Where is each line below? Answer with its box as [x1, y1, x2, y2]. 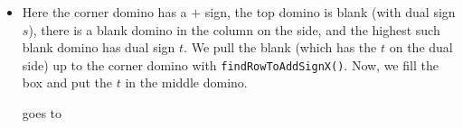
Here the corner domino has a [22, 3, 187, 21]
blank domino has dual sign [22, 38, 175, 57]
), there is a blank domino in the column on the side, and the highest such [28, 20, 440, 39]
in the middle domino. [125, 73, 248, 92]
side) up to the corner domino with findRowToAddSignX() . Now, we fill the [22, 55, 439, 74]
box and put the [22, 73, 112, 92]
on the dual [389, 38, 453, 57]
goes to [22, 104, 62, 123]
